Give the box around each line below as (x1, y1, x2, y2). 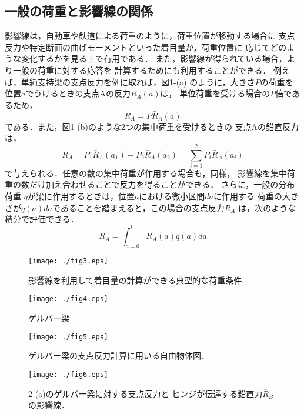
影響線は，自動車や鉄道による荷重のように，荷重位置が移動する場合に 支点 (5, 29, 295, 42)
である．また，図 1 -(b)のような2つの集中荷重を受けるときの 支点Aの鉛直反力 (5, 120, 299, 132)
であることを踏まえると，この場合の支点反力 (52, 201, 225, 213)
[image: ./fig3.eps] (28, 257, 109, 266)
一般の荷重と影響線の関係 (5, 2, 153, 20)
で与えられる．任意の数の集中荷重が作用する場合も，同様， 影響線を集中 (5, 166, 288, 179)
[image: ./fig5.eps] (28, 332, 109, 341)
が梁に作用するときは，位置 (27, 190, 135, 202)
